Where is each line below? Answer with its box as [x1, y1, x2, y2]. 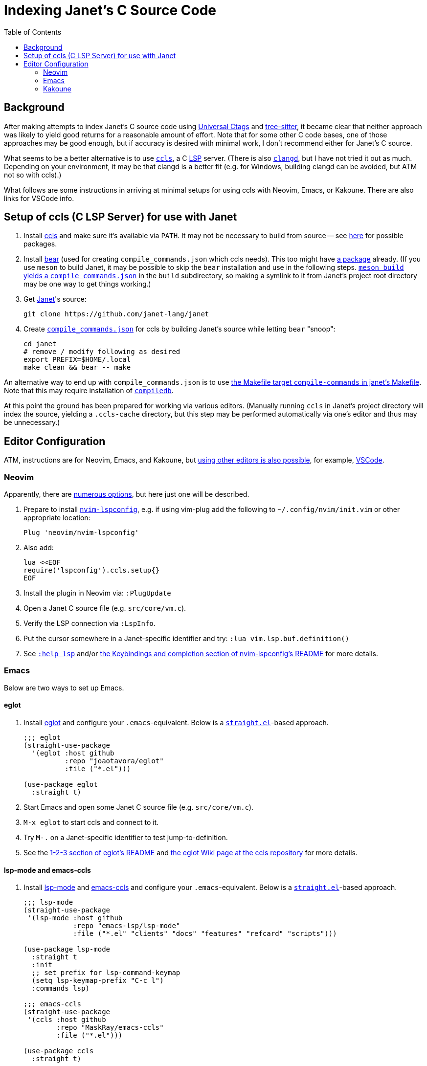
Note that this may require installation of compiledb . [4, 386, 174, 395]
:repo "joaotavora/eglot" [65, 757, 164, 765]
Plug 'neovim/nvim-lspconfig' [23, 529, 139, 537]
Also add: [23, 543, 54, 552]
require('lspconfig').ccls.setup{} [23, 566, 160, 575]
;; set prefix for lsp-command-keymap [31, 969, 180, 977]
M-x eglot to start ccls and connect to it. [23, 818, 159, 826]
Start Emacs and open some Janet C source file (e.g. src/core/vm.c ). [23, 803, 254, 811]
